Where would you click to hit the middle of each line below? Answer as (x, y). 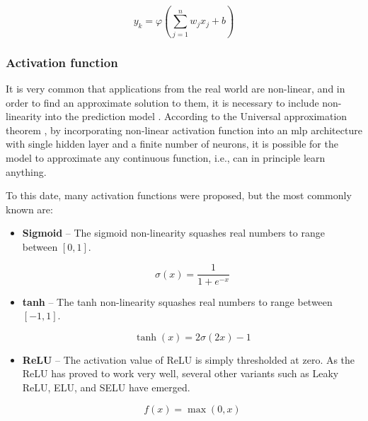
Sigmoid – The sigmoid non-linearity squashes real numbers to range (173, 233)
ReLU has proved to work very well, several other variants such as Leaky (180, 373)
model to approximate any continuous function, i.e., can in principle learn (166, 157)
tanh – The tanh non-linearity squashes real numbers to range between (177, 301)
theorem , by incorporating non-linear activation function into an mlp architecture (184, 130)
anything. (26, 171)
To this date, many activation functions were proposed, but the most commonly (179, 195)
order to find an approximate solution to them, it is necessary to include (162, 102)
